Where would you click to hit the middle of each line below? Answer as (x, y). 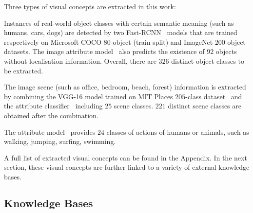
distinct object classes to (208, 61)
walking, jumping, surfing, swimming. (60, 141)
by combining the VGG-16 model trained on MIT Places (88, 96)
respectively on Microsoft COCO (53, 42)
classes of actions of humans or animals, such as (178, 132)
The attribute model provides (50, 132)
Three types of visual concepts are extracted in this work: (90, 6)
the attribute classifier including (53, 106)
